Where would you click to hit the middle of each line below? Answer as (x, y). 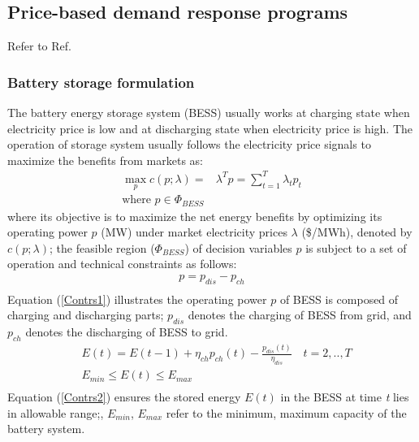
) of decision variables (238, 247)
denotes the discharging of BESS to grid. (127, 332)
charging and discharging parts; (86, 315)
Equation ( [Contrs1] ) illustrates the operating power (137, 299)
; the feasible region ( (102, 247)
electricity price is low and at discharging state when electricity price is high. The (210, 128)
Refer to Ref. (39, 46)
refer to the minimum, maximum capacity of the (286, 412)
